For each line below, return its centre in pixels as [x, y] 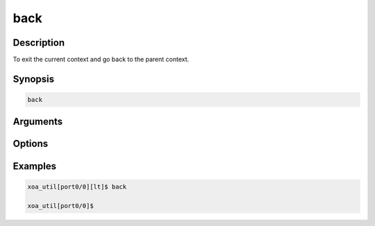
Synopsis [34, 79]
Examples [35, 166]
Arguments [38, 122]
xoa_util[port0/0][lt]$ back [77, 186]
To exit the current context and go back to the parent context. [101, 60]
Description [39, 43]
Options [31, 144]
